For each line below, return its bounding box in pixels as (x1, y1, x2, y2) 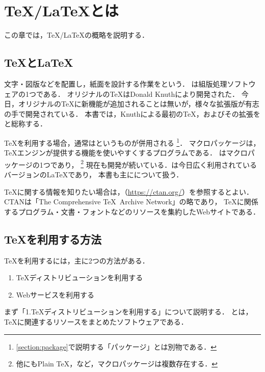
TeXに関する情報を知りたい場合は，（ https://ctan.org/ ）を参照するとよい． (4, 186, 253, 197)
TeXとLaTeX (4, 55, 73, 70)
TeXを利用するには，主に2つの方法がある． (4, 255, 149, 265)
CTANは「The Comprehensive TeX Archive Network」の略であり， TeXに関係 (4, 196, 258, 207)
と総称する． (4, 118, 47, 129)
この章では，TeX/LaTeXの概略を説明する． (4, 30, 149, 40)
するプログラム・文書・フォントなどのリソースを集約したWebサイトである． (4, 206, 260, 217)
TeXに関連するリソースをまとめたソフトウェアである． (4, 316, 188, 327)
